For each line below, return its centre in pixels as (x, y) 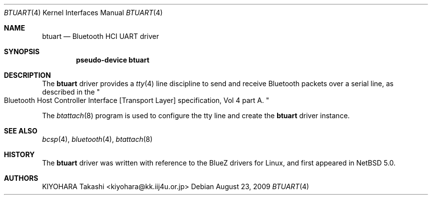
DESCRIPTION (28, 75)
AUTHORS (21, 178)
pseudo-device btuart (113, 60)
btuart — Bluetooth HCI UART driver (101, 36)
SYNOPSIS (22, 51)
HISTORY (19, 154)
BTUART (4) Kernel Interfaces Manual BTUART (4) (83, 13)
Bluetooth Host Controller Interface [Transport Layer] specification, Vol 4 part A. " (137, 100)
